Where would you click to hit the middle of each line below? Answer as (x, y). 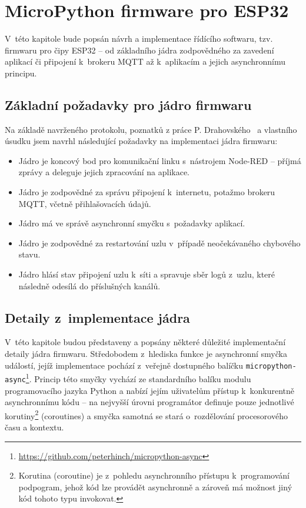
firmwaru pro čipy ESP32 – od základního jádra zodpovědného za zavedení (139, 50)
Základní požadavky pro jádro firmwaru (128, 104)
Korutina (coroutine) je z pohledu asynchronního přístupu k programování (154, 475)
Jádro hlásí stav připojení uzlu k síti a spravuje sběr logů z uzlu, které (147, 274)
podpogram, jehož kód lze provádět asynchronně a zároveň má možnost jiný (155, 487)
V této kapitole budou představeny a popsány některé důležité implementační (145, 342)
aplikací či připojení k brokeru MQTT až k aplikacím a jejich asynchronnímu (145, 61)
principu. (21, 73)
